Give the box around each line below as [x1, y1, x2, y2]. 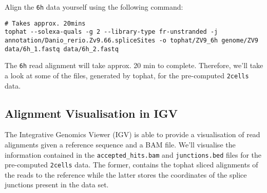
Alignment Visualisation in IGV [5, 105, 178, 121]
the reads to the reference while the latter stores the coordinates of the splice [5, 169, 247, 180]
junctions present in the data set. [5, 179, 109, 190]
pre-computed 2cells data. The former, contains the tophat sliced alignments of [5, 159, 258, 170]
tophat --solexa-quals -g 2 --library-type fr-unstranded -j [5, 28, 218, 36]
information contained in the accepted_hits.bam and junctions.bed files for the [5, 149, 262, 160]
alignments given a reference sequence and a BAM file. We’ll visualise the [5, 139, 236, 149]
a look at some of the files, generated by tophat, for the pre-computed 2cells [5, 70, 249, 80]
